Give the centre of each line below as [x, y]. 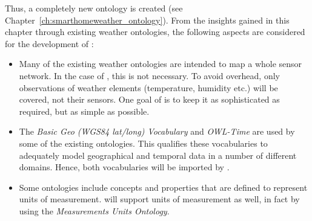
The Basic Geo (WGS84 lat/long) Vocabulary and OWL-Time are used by [157, 131]
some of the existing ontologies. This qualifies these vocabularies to [143, 143]
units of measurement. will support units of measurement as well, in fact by [159, 199]
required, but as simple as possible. [84, 111]
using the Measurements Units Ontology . [94, 210]
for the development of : [49, 43]
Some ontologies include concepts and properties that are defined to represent [163, 187]
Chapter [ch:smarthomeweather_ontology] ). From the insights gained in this [147, 20]
